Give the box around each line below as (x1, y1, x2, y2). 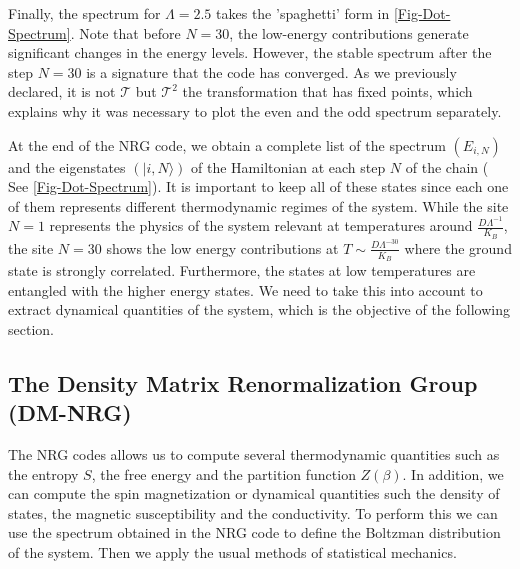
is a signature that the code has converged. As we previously (86, 61, 457, 82)
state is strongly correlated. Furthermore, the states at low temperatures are (8, 259, 476, 280)
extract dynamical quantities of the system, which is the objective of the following (8, 299, 510, 320)
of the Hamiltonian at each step (191, 156, 386, 177)
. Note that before (70, 22, 181, 43)
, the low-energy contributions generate (229, 22, 469, 43)
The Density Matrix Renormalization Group (8, 367, 478, 398)
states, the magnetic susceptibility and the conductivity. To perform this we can (8, 502, 498, 523)
